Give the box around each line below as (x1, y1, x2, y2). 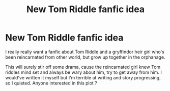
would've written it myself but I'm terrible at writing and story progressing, (5, 74, 161, 80)
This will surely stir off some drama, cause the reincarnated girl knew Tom (5, 64, 161, 70)
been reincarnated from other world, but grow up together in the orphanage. (5, 54, 165, 60)
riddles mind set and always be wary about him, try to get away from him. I (5, 69, 162, 75)
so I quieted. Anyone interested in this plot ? (5, 80, 98, 86)
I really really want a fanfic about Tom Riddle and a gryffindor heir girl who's (5, 49, 164, 55)
